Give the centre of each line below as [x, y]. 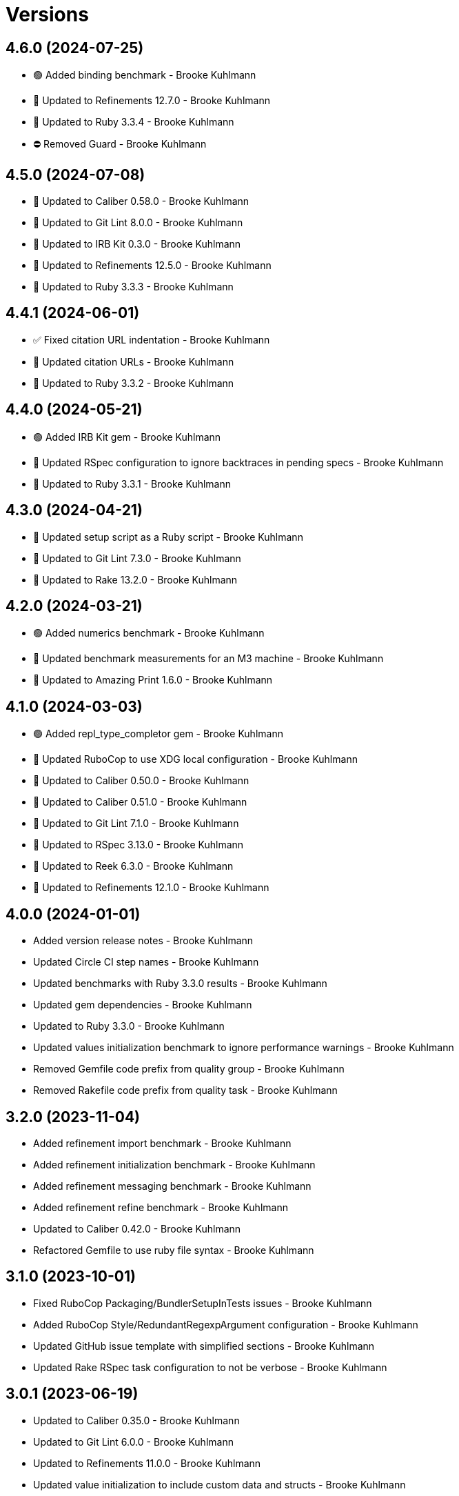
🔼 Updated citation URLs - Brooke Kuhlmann [134, 361]
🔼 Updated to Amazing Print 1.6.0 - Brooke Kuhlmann [153, 680]
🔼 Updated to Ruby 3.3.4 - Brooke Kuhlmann [134, 122]
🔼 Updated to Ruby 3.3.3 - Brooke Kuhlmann [133, 287]
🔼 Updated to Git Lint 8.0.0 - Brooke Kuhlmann [138, 223]
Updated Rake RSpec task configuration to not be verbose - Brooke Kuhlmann [210, 1367]
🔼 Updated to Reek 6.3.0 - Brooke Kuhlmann [133, 866]
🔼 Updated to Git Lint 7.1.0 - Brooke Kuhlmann [136, 824]
